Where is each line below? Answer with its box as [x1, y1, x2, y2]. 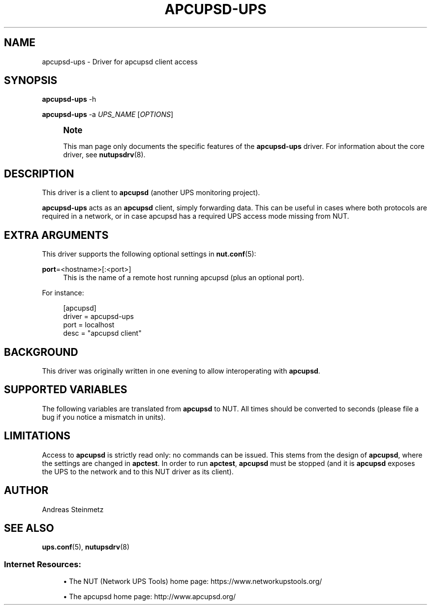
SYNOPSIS [4, 74, 58, 87]
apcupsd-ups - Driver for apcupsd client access [42, 57, 198, 66]
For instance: [42, 289, 84, 297]
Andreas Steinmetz [42, 505, 104, 514]
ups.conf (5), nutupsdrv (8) [42, 543, 130, 551]
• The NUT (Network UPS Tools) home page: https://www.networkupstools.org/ [63, 577, 322, 586]
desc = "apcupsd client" [63, 329, 142, 338]
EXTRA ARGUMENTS [4, 229, 109, 241]
